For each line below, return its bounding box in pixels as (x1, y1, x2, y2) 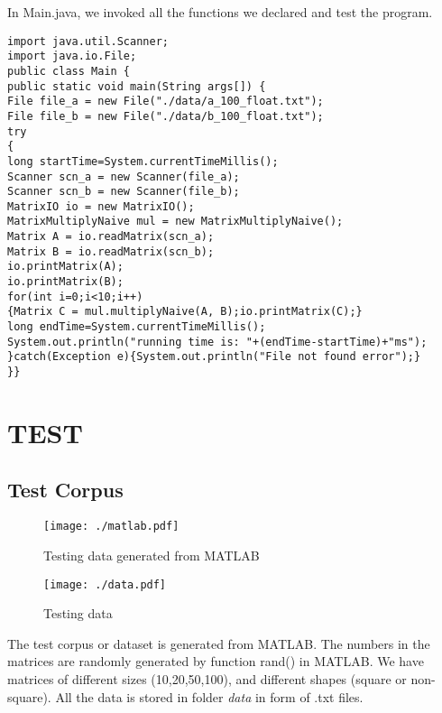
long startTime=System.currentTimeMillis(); (7, 154, 279, 168)
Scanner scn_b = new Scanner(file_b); (7, 185, 240, 199)
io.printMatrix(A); (7, 260, 124, 273)
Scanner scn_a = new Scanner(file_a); (7, 170, 240, 183)
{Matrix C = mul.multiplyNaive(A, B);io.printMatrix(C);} (7, 305, 363, 319)
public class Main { (7, 64, 131, 78)
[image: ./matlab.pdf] (43, 520, 180, 533)
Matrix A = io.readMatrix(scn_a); (7, 230, 215, 244)
